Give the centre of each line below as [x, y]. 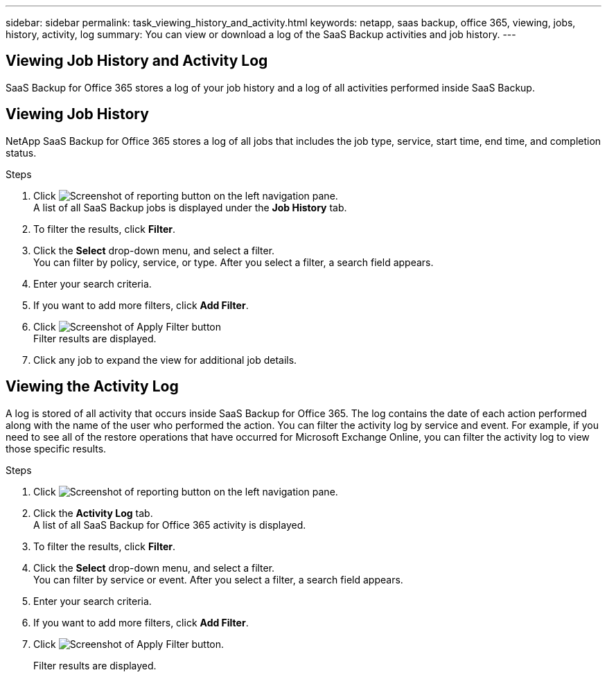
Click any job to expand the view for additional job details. [165, 360]
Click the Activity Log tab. [93, 513]
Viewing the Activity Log [92, 387]
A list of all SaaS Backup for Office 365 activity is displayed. [170, 525]
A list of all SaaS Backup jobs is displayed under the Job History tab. [190, 207]
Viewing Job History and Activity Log [137, 61]
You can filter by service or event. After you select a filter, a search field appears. [218, 579]
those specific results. [56, 448]
